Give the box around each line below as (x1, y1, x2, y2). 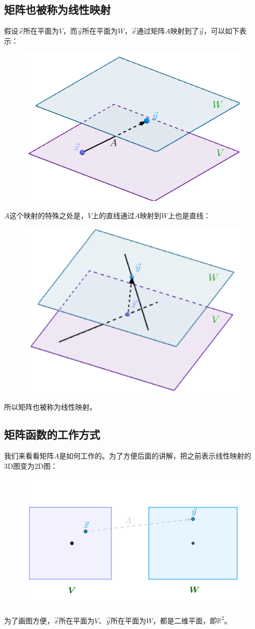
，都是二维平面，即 (152, 615, 217, 625)
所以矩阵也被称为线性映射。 (4, 402, 97, 412)
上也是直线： (168, 210, 211, 221)
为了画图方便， (4, 615, 54, 625)
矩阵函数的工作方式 (4, 426, 100, 442)
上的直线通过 (91, 210, 135, 221)
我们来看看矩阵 (4, 450, 54, 461)
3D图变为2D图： (4, 460, 58, 471)
